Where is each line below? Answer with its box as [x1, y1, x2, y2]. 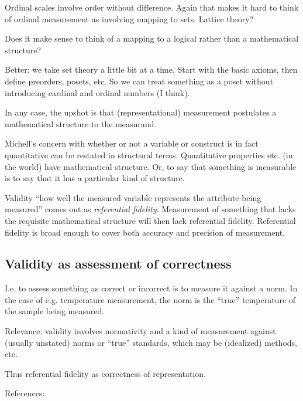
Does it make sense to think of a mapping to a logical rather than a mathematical [5, 32, 299, 45]
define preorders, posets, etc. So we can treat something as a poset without [5, 74, 274, 87]
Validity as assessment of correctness [5, 254, 232, 273]
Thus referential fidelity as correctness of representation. [5, 367, 206, 379]
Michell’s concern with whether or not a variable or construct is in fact [5, 137, 259, 149]
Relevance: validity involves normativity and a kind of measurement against [5, 325, 276, 337]
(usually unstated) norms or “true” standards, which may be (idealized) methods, [5, 336, 297, 348]
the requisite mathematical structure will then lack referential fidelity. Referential [5, 214, 296, 226]
